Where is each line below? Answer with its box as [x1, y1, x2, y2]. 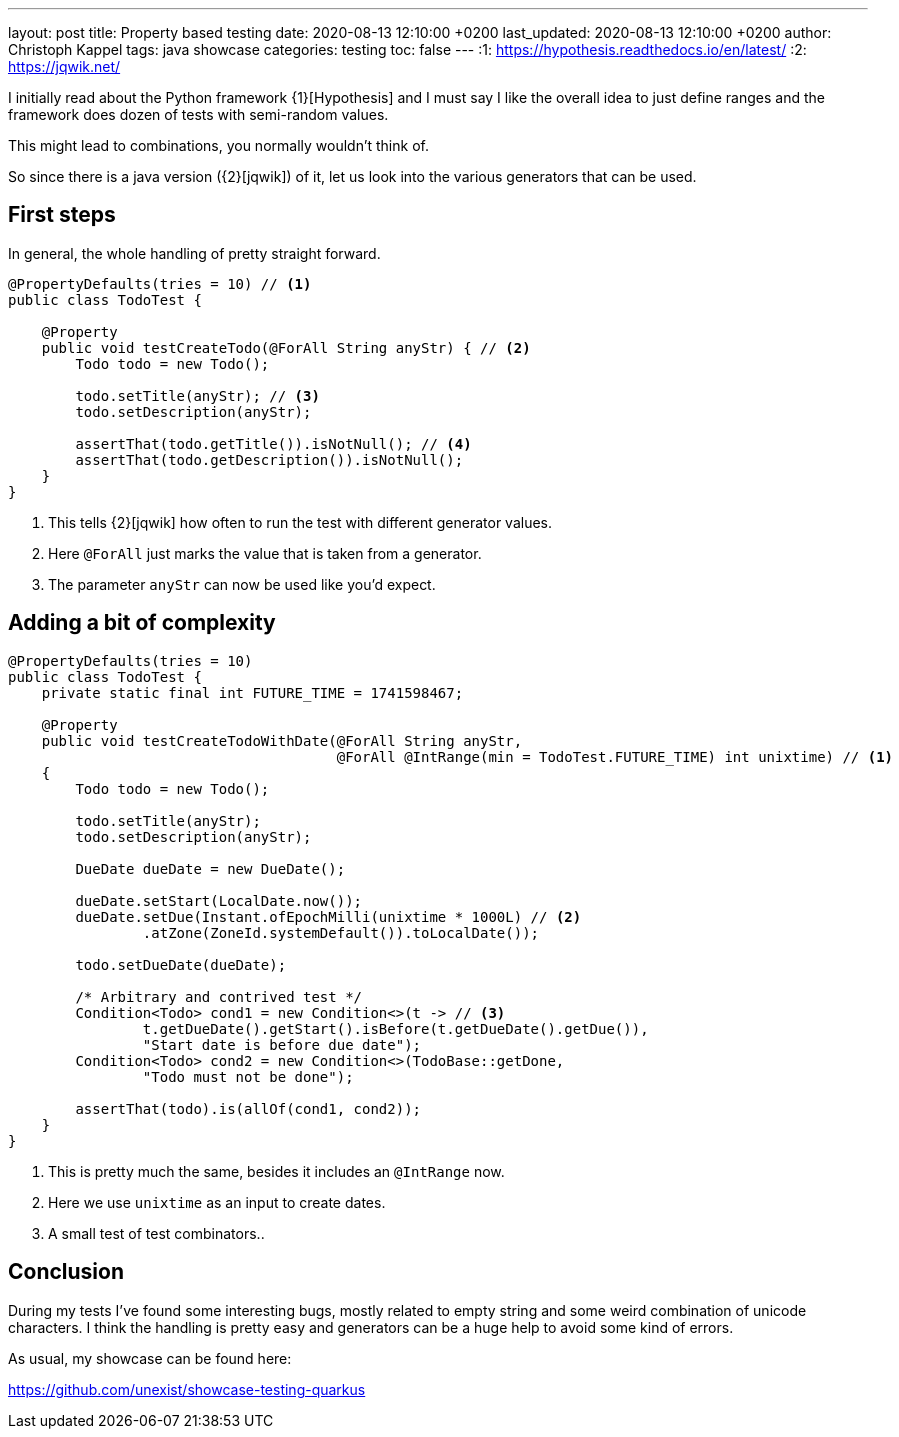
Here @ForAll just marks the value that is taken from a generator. [48, 544, 482, 562]
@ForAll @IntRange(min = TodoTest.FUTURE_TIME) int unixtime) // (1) [336, 748, 894, 765]
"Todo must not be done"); [142, 1068, 354, 1085]
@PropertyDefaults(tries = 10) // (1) [8, 275, 312, 292]
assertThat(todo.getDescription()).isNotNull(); [75, 451, 464, 468]
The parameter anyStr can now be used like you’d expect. [48, 575, 436, 593]
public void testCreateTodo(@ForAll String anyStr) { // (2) [41, 339, 531, 356]
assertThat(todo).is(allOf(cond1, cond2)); [75, 1100, 422, 1117]
